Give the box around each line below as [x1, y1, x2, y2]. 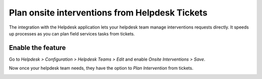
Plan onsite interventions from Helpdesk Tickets [9, 7, 208, 18]
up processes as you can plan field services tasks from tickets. [9, 31, 135, 36]
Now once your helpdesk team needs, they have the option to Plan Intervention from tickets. [9, 65, 194, 71]
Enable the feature [9, 44, 66, 52]
